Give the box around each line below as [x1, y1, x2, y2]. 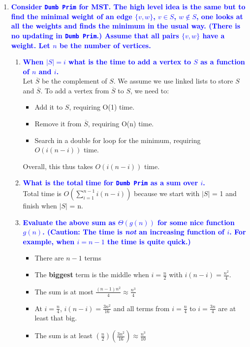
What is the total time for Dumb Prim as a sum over [23, 177, 198, 188]
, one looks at [196, 11, 243, 21]
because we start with [134, 188, 200, 199]
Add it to [34, 102, 63, 112]
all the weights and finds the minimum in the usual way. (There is [11, 21, 241, 31]
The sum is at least [34, 330, 93, 341]
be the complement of [41, 76, 107, 86]
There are [34, 253, 64, 263]
